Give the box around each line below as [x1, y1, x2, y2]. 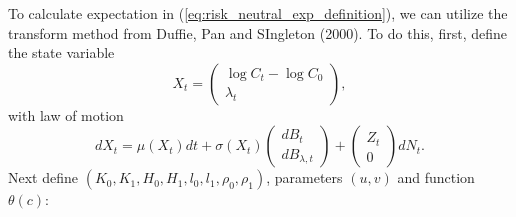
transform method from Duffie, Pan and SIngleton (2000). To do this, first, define [8, 22, 507, 43]
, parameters [266, 167, 343, 188]
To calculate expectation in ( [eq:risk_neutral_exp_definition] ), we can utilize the [8, 3, 508, 23]
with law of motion [8, 104, 124, 125]
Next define [8, 167, 78, 188]
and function [397, 167, 475, 188]
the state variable [8, 42, 115, 63]
